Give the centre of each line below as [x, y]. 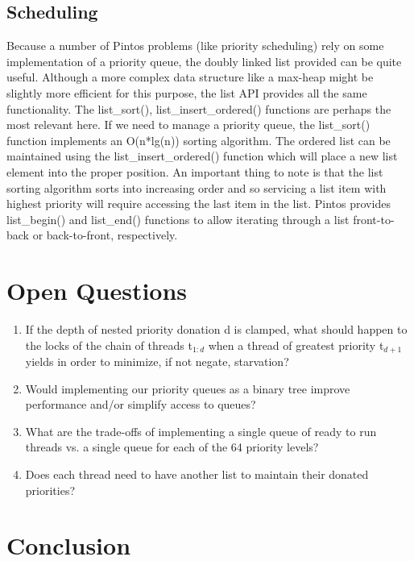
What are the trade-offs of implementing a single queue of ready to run [201, 431]
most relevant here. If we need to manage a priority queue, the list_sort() [188, 125]
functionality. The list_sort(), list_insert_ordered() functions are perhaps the [199, 108]
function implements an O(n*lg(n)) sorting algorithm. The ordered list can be [199, 140]
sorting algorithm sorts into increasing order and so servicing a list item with [197, 187]
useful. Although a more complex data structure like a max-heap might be [190, 77]
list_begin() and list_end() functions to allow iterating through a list [178, 219]
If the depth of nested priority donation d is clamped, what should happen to [216, 329]
